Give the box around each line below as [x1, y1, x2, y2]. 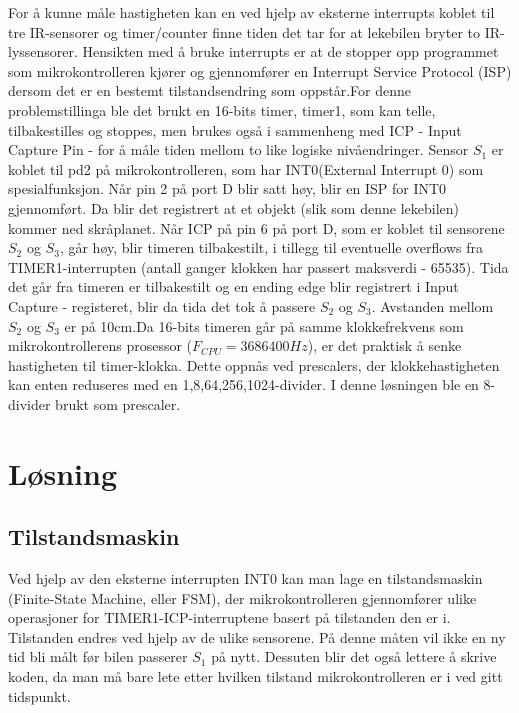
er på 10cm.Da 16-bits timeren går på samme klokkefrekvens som [64, 315, 464, 336]
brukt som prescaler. [55, 393, 181, 414]
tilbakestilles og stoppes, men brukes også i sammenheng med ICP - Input [8, 119, 462, 140]
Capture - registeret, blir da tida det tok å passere [8, 295, 316, 316]
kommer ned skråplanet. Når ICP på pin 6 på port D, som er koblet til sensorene [8, 217, 505, 238]
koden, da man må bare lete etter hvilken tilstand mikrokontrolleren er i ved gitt [8, 666, 503, 687]
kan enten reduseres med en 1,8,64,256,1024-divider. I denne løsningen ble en [8, 374, 479, 395]
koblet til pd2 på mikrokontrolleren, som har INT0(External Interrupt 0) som [8, 158, 484, 179]
